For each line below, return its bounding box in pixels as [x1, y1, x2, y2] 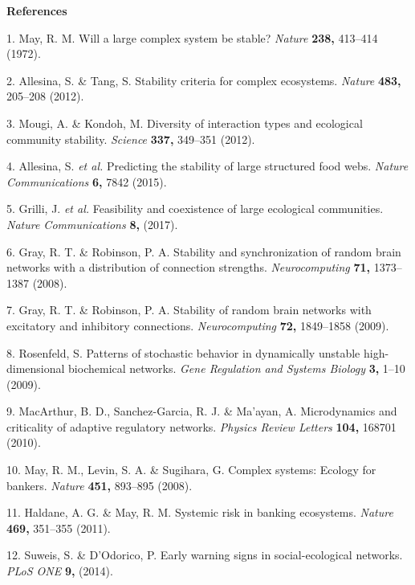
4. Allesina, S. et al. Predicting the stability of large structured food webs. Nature [6, 157, 409, 174]
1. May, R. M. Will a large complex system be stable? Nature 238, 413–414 [6, 29, 378, 46]
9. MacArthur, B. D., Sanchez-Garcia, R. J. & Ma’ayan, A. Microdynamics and [6, 403, 397, 419]
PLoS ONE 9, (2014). [6, 562, 113, 579]
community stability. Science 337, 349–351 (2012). [6, 130, 255, 147]
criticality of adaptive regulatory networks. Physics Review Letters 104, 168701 [6, 418, 397, 435]
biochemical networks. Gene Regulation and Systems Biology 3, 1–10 [68, 360, 405, 377]
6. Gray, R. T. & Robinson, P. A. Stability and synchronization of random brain [6, 243, 401, 260]
